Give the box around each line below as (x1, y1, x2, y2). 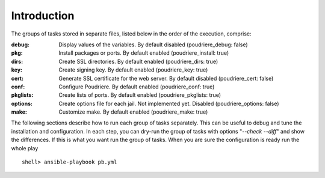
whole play (11, 144, 39, 152)
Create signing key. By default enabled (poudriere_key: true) (58, 66, 208, 73)
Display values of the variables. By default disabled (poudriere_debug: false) (58, 41, 248, 48)
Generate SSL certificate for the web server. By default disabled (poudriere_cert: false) (58, 75, 274, 82)
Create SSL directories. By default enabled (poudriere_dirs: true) (58, 58, 218, 65)
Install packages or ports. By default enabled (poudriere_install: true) (58, 49, 229, 57)
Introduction (11, 9, 75, 22)
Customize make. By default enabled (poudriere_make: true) (58, 108, 208, 115)
